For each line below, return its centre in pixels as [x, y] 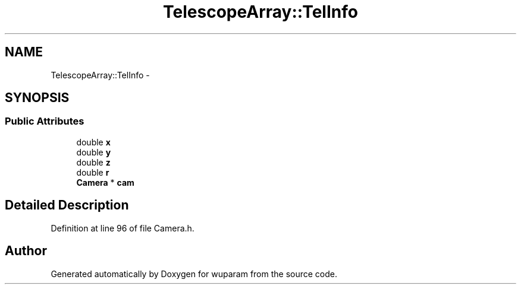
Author [26, 251]
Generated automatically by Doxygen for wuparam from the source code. [194, 274]
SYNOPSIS [37, 98]
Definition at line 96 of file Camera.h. [123, 228]
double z [93, 162]
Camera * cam [105, 182]
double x [93, 142]
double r [93, 172]
